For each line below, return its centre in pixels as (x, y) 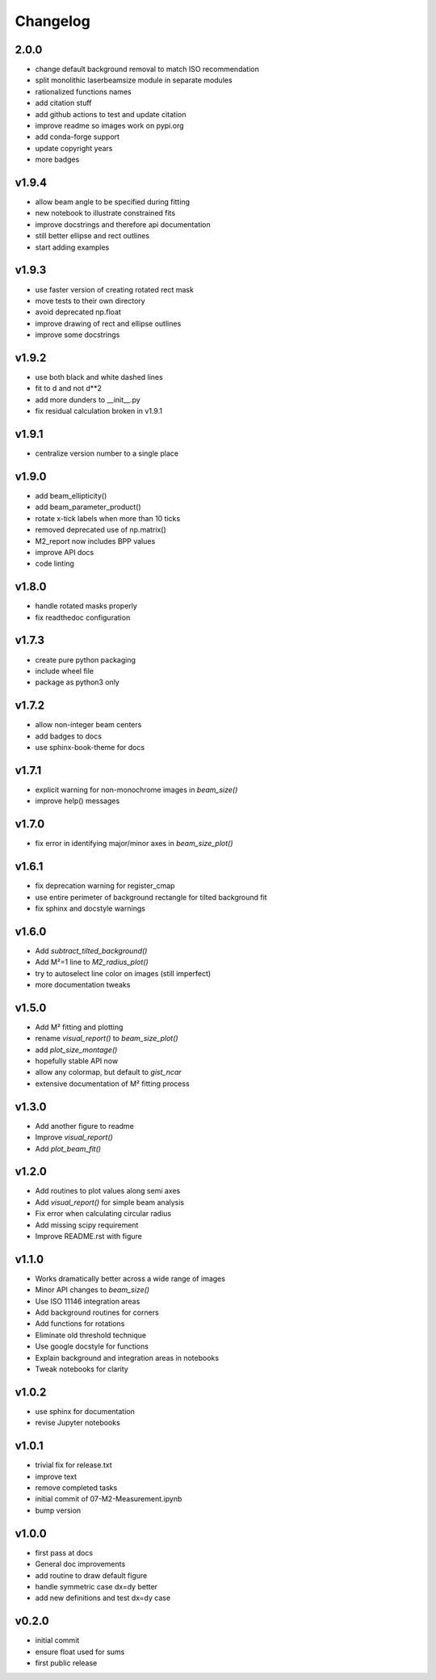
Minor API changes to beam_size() (92, 1290)
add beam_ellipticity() (71, 496)
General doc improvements (80, 1564)
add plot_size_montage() (76, 1050)
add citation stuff (63, 103)
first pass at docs (64, 1552)
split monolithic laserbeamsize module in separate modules (134, 80)
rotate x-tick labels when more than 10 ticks (108, 518)
